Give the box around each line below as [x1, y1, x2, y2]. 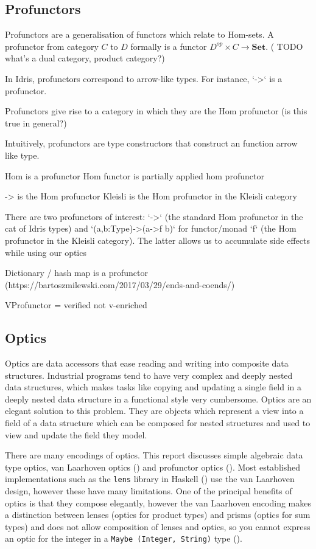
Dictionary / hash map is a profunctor [5, 266, 148, 279]
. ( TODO [265, 40, 303, 52]
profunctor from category [5, 40, 99, 52]
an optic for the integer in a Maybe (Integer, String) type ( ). [5, 532, 242, 545]
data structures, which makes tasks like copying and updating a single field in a [5, 381, 302, 393]
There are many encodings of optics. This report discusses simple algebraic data [5, 449, 303, 461]
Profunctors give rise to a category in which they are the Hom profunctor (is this [5, 105, 307, 117]
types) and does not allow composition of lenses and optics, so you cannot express [5, 520, 311, 533]
